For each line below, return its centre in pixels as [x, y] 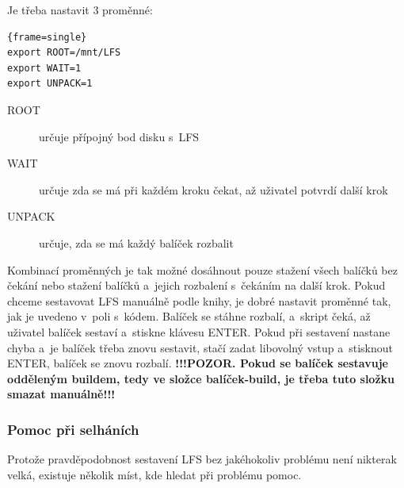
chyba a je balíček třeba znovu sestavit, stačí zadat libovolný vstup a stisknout [200, 347]
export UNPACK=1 [50, 84]
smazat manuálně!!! [61, 394]
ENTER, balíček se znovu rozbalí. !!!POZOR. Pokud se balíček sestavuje [198, 363]
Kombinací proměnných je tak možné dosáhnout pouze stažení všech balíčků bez [202, 269]
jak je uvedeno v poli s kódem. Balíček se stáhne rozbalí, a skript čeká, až [189, 316]
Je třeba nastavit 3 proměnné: [80, 10]
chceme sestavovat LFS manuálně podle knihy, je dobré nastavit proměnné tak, [199, 300]
